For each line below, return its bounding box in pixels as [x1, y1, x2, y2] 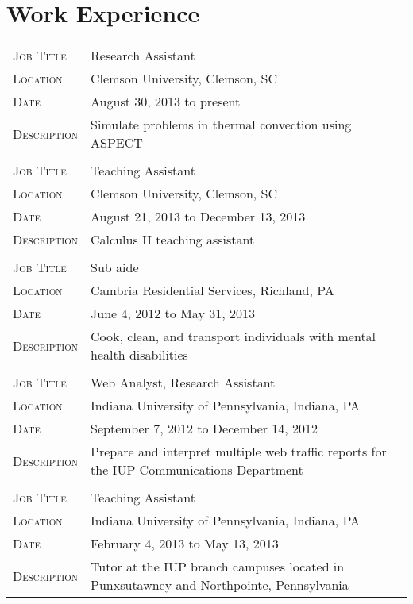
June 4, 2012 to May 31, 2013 [91, 304, 255, 323]
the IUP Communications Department [91, 460, 303, 479]
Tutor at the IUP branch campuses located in [91, 557, 345, 576]
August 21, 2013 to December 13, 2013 [91, 207, 306, 226]
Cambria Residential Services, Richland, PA [91, 281, 334, 300]
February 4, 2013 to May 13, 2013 [91, 534, 279, 553]
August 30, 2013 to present [91, 92, 241, 111]
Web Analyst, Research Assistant [91, 373, 276, 392]
